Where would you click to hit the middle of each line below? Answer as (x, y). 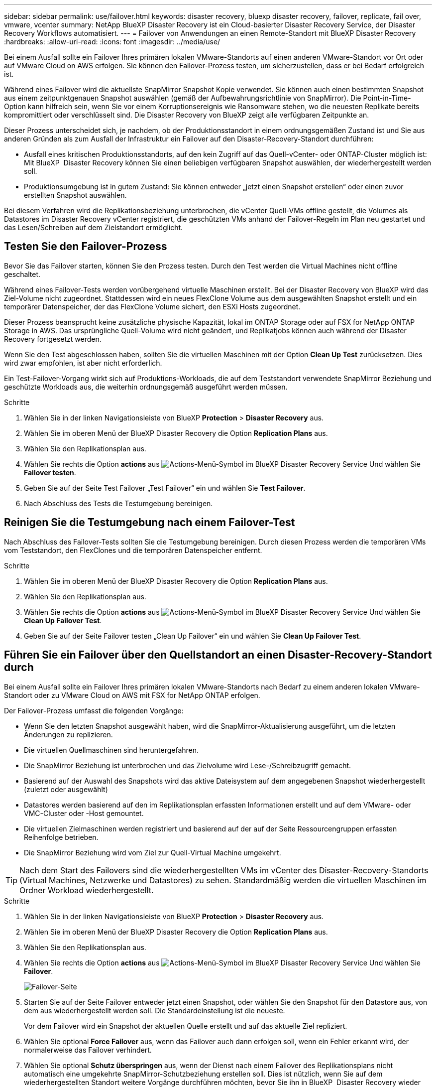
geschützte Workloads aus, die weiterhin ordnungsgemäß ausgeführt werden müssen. (146, 387)
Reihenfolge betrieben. (61, 837)
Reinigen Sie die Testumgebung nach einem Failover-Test (150, 523)
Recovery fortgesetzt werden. (53, 339)
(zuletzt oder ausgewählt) (66, 789)
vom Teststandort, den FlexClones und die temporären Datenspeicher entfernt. (133, 550)
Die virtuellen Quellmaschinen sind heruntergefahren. (111, 750)
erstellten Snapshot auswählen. (75, 195)
